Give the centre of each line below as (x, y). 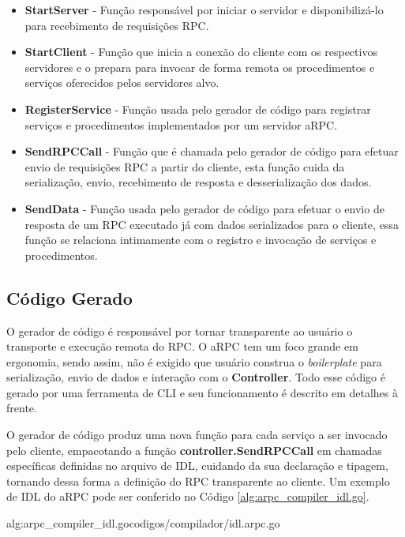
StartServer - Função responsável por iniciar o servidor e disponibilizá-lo (204, 9)
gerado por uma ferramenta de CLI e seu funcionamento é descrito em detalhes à (202, 392)
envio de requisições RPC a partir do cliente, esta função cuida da (185, 166)
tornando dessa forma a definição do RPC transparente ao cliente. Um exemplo (198, 481)
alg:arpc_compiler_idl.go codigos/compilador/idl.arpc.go (143, 523)
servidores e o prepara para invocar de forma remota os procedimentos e (200, 67)
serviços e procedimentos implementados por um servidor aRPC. (181, 124)
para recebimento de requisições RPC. (117, 25)
